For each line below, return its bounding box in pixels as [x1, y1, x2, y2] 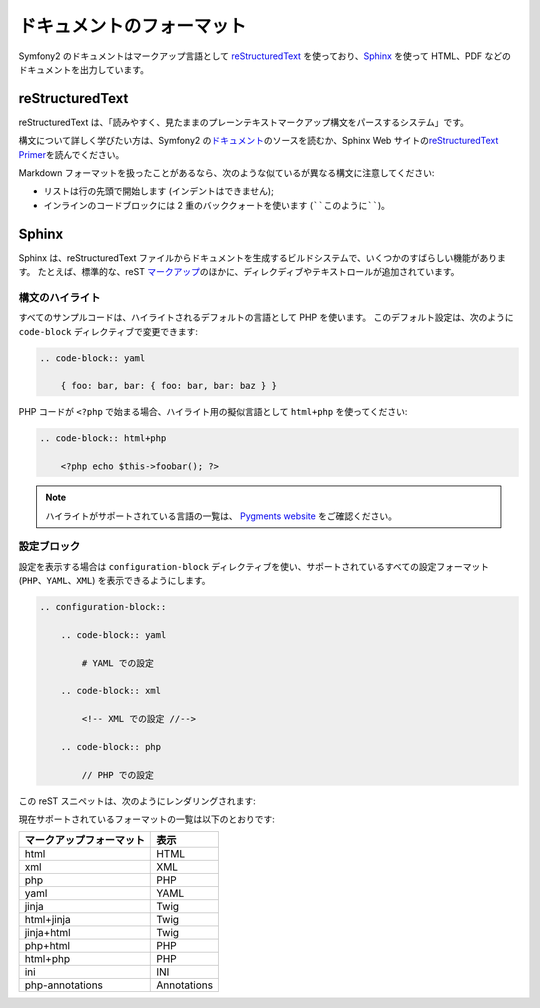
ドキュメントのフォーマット [18, 15, 247, 37]
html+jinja [24, 913, 71, 927]
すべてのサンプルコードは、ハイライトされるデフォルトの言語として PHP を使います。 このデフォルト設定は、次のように [18, 311, 514, 324]
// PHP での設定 [81, 769, 155, 780]
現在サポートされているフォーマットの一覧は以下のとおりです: [18, 813, 275, 825]
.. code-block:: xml [60, 685, 162, 697]
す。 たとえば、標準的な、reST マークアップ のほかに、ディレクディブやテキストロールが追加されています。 [18, 266, 460, 278]
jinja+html [24, 926, 71, 940]
